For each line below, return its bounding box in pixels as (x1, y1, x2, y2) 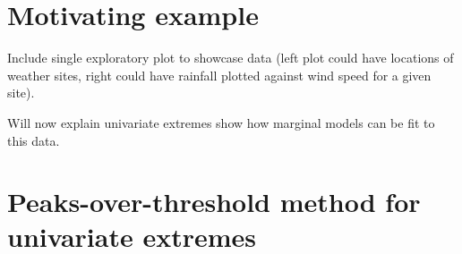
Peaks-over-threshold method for (7, 183, 421, 220)
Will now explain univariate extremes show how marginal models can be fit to (7, 113, 435, 131)
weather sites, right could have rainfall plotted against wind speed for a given (7, 65, 432, 84)
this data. (7, 131, 60, 149)
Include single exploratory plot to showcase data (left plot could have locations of (7, 48, 454, 67)
